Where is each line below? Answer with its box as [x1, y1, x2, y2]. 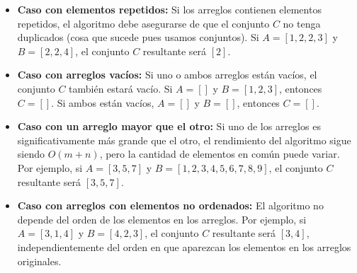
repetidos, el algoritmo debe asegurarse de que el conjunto [17, 16, 270, 30]
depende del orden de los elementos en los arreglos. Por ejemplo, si [17, 211, 307, 226]
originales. [17, 253, 62, 268]
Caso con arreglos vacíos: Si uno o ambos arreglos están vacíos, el [17, 67, 317, 82]
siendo [17, 146, 45, 161]
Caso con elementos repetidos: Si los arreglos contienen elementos [17, 2, 322, 16]
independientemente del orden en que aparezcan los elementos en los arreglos [17, 239, 351, 254]
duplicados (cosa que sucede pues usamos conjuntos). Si [17, 30, 259, 45]
